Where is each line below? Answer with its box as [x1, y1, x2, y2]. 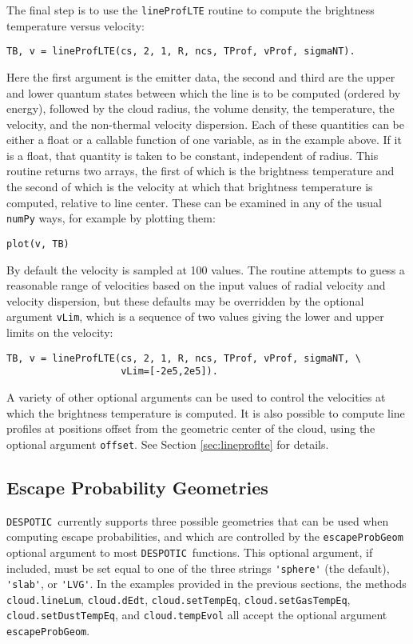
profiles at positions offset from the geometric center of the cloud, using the [6, 420, 375, 437]
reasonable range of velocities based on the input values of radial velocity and [6, 277, 386, 294]
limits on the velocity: [6, 324, 113, 340]
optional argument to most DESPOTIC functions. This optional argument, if [6, 543, 373, 560]
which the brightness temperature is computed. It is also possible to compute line [6, 404, 405, 421]
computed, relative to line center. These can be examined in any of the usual [6, 194, 382, 210]
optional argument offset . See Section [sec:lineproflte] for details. [6, 435, 329, 452]
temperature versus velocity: [6, 17, 145, 34]
